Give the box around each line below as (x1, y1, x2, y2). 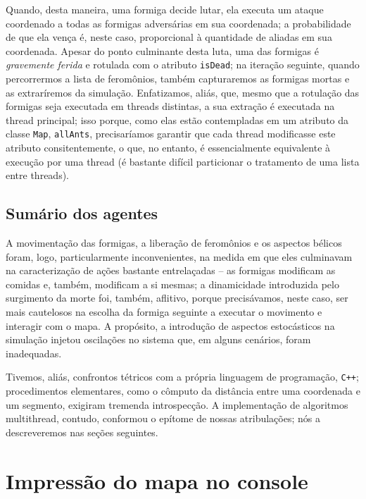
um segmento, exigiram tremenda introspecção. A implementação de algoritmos (6, 397, 348, 412)
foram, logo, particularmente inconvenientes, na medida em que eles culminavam (6, 249, 353, 264)
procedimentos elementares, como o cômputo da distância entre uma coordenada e (6, 383, 360, 398)
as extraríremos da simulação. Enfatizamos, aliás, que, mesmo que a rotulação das (6, 85, 360, 99)
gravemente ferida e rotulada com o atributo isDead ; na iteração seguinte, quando (6, 57, 360, 72)
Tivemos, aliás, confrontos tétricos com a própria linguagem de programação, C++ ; (6, 369, 359, 384)
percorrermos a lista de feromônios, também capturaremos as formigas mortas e (6, 71, 350, 86)
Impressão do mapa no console (6, 466, 308, 495)
